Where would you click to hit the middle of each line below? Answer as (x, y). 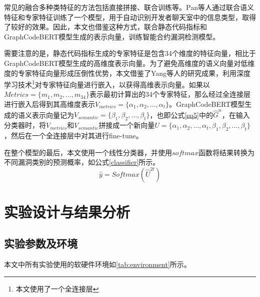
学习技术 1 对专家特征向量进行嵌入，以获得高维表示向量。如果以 (107, 84)
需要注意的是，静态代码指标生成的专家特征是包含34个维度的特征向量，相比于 (130, 53)
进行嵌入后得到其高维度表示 (49, 104)
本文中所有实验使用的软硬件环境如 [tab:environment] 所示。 (97, 264)
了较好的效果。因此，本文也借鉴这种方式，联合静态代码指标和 (105, 27)
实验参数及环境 (41, 243)
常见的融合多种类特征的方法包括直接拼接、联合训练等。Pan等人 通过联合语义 (129, 7)
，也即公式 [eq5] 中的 (181, 115)
